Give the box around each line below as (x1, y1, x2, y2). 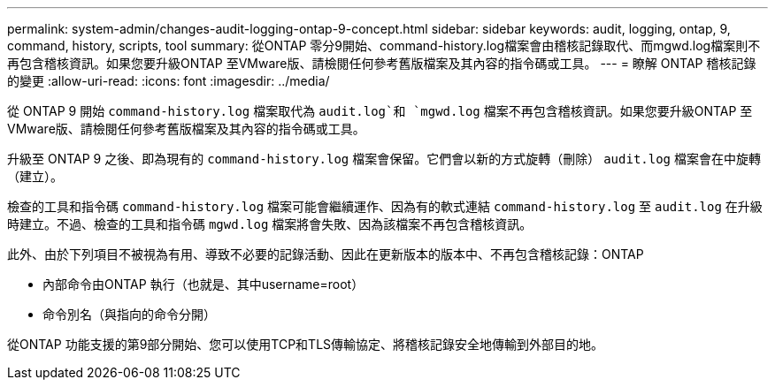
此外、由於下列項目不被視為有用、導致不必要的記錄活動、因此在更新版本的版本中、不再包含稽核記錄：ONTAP (7, 247, 644, 262)
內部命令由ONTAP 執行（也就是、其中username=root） (42, 277, 364, 292)
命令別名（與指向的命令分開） (42, 307, 216, 322)
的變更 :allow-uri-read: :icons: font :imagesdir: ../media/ (7, 73, 330, 88)
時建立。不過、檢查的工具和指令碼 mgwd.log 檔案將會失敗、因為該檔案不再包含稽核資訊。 (7, 216, 533, 231)
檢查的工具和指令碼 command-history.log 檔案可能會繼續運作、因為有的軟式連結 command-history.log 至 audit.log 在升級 (7, 199, 763, 214)
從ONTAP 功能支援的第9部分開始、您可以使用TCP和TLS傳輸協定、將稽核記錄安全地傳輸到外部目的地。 (7, 337, 604, 352)
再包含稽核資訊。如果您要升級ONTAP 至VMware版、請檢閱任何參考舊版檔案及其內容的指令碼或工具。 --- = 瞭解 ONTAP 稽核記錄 (7, 56, 756, 71)
